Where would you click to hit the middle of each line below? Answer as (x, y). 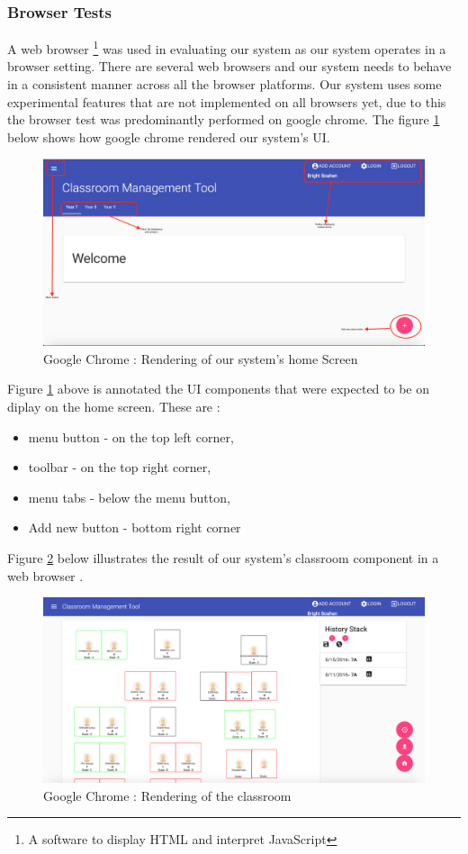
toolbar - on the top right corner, (120, 467)
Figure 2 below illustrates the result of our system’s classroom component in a (223, 558)
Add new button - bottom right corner (135, 527)
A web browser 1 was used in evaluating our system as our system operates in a (227, 47)
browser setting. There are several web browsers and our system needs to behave (229, 66)
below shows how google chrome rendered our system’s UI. (169, 136)
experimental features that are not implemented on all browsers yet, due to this (227, 101)
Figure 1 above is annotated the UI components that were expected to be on (219, 389)
